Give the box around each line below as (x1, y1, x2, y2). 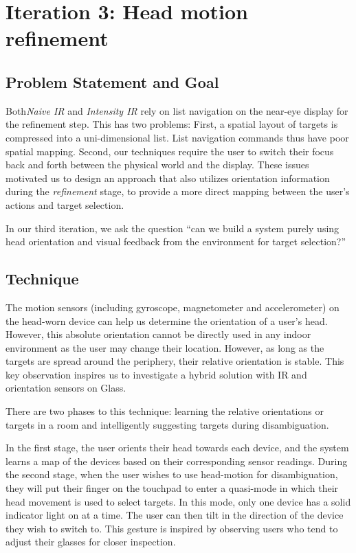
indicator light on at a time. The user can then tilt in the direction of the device (5, 508, 344, 522)
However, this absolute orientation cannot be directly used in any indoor (5, 327, 311, 341)
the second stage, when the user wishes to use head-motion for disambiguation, (5, 467, 338, 482)
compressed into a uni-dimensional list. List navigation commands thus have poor (5, 130, 349, 144)
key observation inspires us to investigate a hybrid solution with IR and (5, 367, 307, 381)
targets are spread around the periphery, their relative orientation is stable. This (5, 354, 344, 368)
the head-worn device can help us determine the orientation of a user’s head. (5, 313, 328, 328)
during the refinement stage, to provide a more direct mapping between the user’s (5, 184, 350, 199)
